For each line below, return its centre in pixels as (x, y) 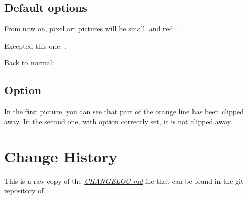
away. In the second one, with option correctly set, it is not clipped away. (118, 121)
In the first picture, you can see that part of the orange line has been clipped (124, 111)
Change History (61, 156)
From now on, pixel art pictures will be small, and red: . (92, 29)
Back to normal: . (32, 63)
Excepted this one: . (35, 45)
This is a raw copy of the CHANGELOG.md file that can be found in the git (124, 180)
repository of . (26, 191)
